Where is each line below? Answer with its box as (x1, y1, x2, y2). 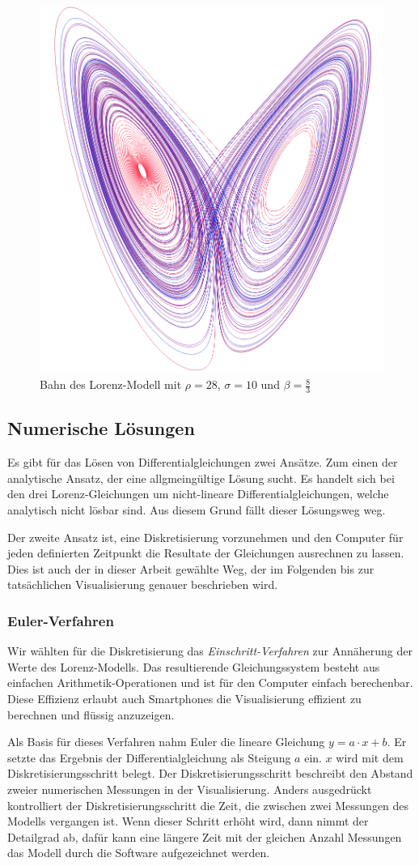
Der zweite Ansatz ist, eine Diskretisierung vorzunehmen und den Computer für (7, 528, 404, 545)
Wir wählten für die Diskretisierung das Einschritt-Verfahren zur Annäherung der (7, 642, 413, 659)
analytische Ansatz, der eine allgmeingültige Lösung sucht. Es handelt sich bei (7, 469, 395, 486)
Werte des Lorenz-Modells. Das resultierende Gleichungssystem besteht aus (7, 658, 380, 675)
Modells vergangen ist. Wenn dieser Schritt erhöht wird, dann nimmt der (7, 813, 369, 830)
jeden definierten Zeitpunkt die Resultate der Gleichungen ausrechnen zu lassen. (7, 544, 404, 561)
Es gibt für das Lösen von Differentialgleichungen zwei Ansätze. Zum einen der (7, 454, 398, 471)
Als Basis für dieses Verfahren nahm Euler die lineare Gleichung (7, 733, 325, 750)
